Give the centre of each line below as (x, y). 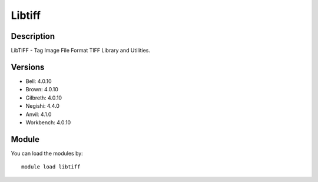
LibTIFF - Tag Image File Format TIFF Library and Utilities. (80, 51)
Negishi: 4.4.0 (43, 106)
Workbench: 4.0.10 (48, 122)
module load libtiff (51, 167)
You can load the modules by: (47, 153)
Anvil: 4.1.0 (39, 114)
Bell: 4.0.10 (39, 81)
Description (33, 36)
